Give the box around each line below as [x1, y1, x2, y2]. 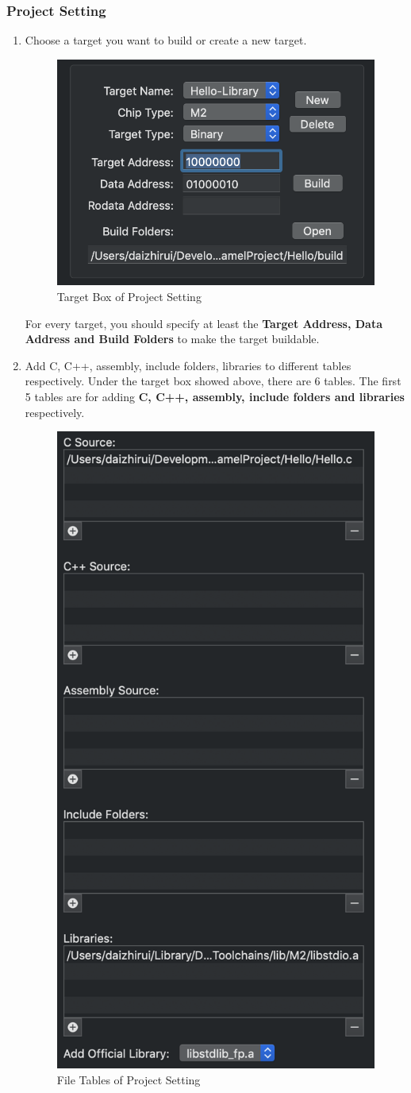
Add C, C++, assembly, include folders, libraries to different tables [25, 357, 351, 373]
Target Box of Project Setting [56, 288, 202, 305]
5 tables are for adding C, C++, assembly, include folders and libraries [25, 388, 405, 404]
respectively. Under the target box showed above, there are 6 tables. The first [25, 373, 401, 389]
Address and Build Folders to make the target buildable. [25, 330, 320, 347]
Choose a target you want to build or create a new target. [25, 32, 307, 48]
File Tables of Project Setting [56, 1071, 201, 1087]
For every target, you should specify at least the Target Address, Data [25, 315, 383, 331]
